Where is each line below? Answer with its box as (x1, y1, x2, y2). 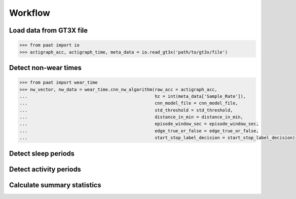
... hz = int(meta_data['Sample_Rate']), (19, 93, 246, 99)
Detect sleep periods (9, 149, 75, 158)
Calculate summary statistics (9, 181, 101, 189)
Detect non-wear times (9, 63, 82, 72)
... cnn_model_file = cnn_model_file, (19, 100, 238, 106)
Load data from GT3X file (9, 26, 88, 35)
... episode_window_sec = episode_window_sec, (19, 121, 259, 127)
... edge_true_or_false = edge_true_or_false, (19, 128, 259, 133)
